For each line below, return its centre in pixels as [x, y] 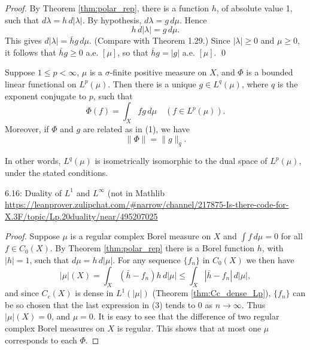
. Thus [253, 304]
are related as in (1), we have [136, 128]
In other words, [33, 161]
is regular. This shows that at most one [189, 328]
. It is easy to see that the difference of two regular [186, 316]
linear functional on [41, 83]
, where [255, 83]
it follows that [31, 52]
